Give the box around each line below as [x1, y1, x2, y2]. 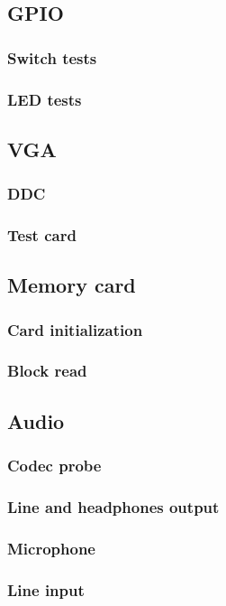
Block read [7, 359, 87, 382]
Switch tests [7, 46, 97, 69]
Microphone [7, 536, 95, 559]
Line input [7, 578, 85, 601]
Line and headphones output [7, 495, 220, 517]
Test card [7, 224, 77, 247]
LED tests [7, 88, 82, 110]
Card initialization [7, 318, 143, 340]
